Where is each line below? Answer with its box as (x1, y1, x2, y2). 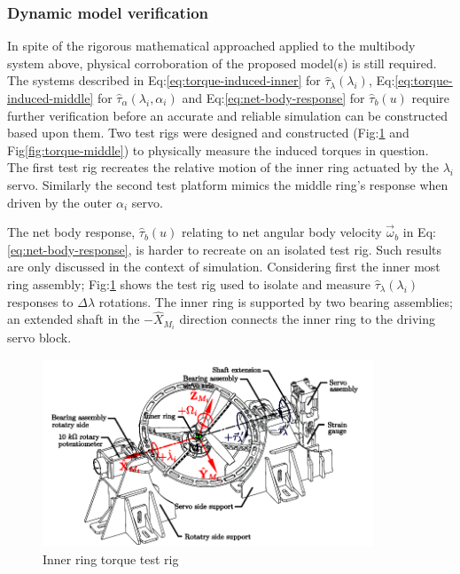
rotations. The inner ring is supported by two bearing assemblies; (98, 292, 453, 311)
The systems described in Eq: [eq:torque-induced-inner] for (7, 71, 321, 90)
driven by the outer (7, 193, 113, 211)
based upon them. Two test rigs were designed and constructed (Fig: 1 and (7, 123, 409, 142)
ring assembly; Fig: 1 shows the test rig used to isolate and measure (7, 274, 371, 293)
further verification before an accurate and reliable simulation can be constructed (7, 106, 448, 124)
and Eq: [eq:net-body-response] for (182, 89, 365, 106)
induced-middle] (7, 89, 94, 106)
